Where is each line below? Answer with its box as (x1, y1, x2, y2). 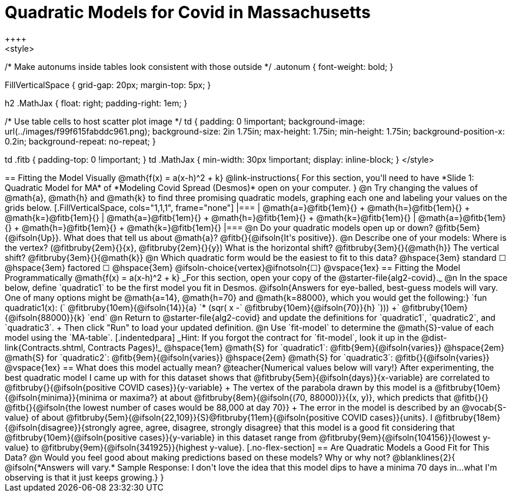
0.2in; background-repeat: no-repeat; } (5, 136, 156, 146)
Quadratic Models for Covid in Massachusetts (5, 2, 371, 22)
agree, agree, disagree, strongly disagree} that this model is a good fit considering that (118, 422, 455, 432)
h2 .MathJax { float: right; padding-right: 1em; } (5, 98, 188, 108)
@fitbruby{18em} (434, 412, 501, 422)
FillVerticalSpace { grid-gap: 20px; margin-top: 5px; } (5, 79, 211, 90)
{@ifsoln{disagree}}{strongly (5, 422, 117, 432)
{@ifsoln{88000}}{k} (5, 312, 85, 323)
